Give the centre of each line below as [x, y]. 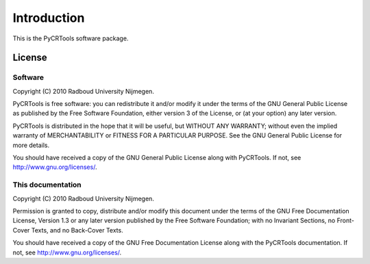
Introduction [49, 18]
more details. [31, 145]
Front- [345, 221]
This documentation [47, 185]
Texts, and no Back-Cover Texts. [77, 230]
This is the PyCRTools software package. [71, 38]
